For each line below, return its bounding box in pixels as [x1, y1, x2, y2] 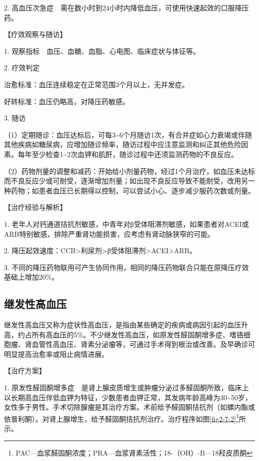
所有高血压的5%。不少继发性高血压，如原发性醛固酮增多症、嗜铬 [31, 329, 244, 339]
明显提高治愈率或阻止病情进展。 [4, 348, 109, 359]
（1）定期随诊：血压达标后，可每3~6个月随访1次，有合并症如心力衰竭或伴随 [4, 129, 252, 140]
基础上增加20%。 [4, 272, 59, 282]
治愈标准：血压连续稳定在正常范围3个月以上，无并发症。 [4, 79, 189, 89]
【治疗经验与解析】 [4, 202, 67, 212]
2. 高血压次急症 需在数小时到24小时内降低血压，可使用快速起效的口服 [4, 2, 235, 12]
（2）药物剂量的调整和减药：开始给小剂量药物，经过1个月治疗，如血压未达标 [4, 165, 255, 176]
